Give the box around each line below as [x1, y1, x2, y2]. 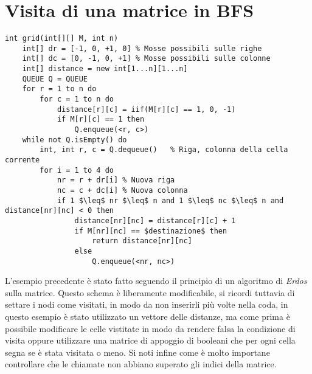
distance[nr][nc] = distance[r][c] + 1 [74, 216, 236, 225]
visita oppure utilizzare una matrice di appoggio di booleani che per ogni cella [5, 334, 296, 347]
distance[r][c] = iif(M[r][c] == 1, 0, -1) [57, 105, 236, 114]
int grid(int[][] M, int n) [5, 34, 119, 43]
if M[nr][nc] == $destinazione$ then [74, 226, 227, 235]
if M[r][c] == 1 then [57, 115, 145, 124]
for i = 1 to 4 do [40, 165, 114, 175]
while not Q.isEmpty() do [22, 135, 127, 144]
